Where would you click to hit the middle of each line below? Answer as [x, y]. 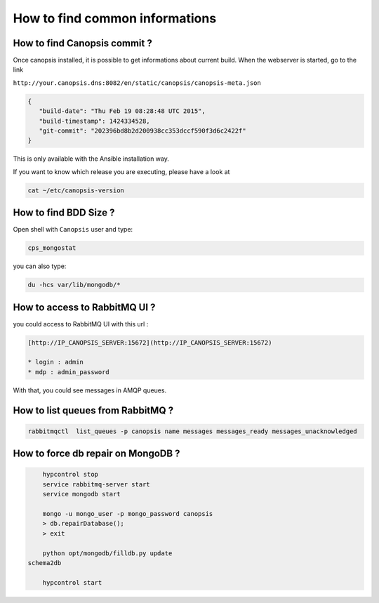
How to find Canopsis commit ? [82, 43]
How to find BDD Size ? [64, 213]
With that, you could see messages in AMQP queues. [90, 390]
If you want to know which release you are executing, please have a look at [121, 171]
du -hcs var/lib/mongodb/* [74, 285]
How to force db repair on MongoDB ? [97, 454]
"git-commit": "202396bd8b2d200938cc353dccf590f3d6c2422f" [142, 131]
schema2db [45, 563]
